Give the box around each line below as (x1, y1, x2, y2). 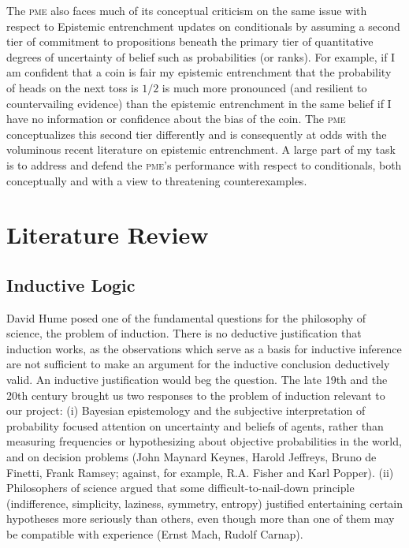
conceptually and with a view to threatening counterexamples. (6, 172, 307, 188)
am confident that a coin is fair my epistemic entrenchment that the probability (6, 64, 392, 80)
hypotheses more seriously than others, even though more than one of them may (6, 510, 395, 527)
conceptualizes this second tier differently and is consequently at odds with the (6, 125, 387, 142)
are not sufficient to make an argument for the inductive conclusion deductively (6, 356, 390, 372)
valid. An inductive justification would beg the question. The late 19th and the (6, 371, 388, 388)
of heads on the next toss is (6, 79, 139, 95)
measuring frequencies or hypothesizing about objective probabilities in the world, (6, 433, 402, 449)
